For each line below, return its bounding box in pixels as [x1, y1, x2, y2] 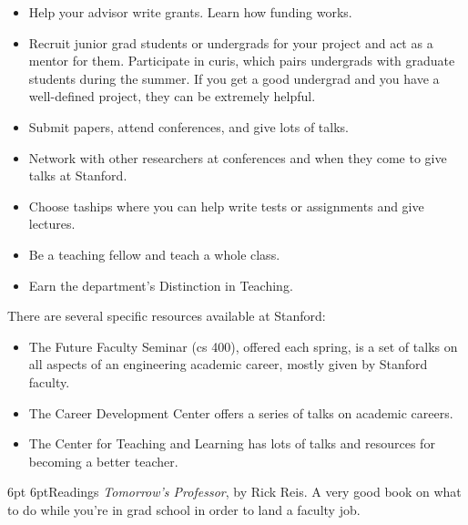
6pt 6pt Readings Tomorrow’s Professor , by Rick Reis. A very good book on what [7, 482, 462, 501]
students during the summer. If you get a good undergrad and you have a [28, 68, 440, 87]
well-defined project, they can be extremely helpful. [28, 87, 316, 106]
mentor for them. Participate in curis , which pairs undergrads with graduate [28, 51, 455, 70]
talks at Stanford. [28, 166, 127, 185]
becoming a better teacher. [28, 451, 178, 470]
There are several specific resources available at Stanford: [7, 306, 326, 325]
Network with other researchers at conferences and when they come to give [28, 148, 447, 167]
